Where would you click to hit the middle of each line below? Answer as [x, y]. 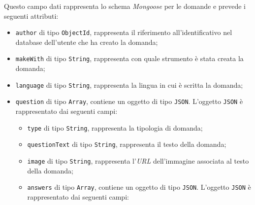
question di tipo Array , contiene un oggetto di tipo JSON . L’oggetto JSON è [129, 101]
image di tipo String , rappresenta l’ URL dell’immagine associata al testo [138, 160]
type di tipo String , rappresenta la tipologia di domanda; [115, 127]
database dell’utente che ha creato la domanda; [87, 42]
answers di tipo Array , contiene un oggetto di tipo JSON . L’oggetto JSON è [139, 187]
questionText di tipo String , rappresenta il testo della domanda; [127, 144]
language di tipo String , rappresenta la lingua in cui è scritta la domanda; [129, 85]
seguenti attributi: [31, 16]
